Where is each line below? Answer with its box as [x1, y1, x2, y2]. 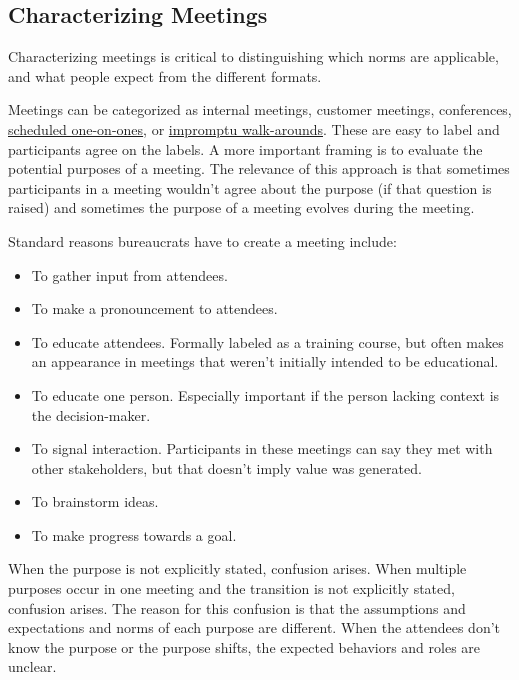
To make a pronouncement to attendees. [31, 298, 278, 319]
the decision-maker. [31, 404, 151, 425]
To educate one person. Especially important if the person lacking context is [31, 384, 500, 405]
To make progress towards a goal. [31, 524, 237, 545]
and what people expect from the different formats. [8, 65, 322, 86]
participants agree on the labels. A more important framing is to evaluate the [8, 138, 483, 159]
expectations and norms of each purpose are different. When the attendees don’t [8, 617, 501, 638]
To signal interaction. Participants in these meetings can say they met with [31, 438, 493, 459]
